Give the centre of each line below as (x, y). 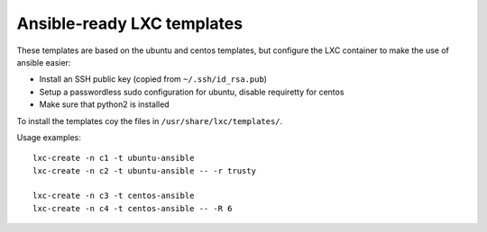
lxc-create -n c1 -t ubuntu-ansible (114, 158)
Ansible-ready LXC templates (130, 23)
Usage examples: (49, 137)
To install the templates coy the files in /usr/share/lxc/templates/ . (150, 120)
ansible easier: (44, 62)
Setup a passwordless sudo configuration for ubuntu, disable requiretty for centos (192, 92)
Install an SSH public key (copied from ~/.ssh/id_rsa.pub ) (153, 79)
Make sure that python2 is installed (105, 104)
